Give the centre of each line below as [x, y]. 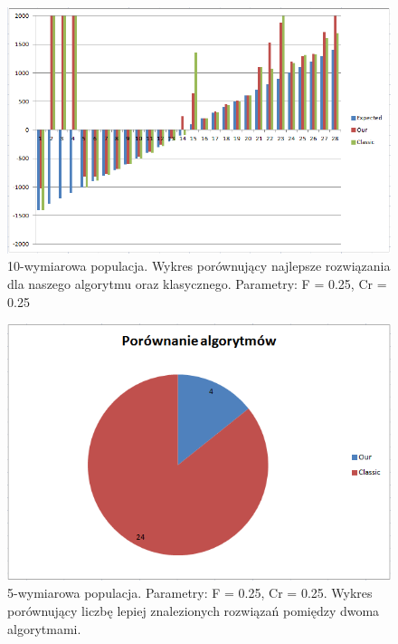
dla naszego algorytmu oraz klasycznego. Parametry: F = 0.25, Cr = [197, 284]
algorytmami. [44, 628]
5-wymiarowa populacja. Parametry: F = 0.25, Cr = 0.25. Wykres [190, 593]
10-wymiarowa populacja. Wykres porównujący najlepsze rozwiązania [199, 266]
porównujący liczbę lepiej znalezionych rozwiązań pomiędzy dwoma [194, 610]
